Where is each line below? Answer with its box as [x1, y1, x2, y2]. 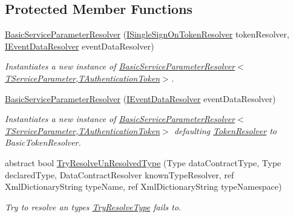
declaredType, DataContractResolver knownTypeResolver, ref [5, 168, 234, 181]
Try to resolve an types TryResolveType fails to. [5, 200, 181, 213]
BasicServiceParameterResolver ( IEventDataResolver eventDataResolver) [5, 92, 276, 105]
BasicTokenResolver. [5, 136, 81, 149]
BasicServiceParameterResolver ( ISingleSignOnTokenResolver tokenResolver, [5, 28, 290, 40]
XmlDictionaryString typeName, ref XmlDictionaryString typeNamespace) [5, 180, 282, 193]
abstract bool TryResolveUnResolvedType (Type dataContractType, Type [5, 156, 281, 169]
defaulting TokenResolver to [174, 124, 277, 137]
